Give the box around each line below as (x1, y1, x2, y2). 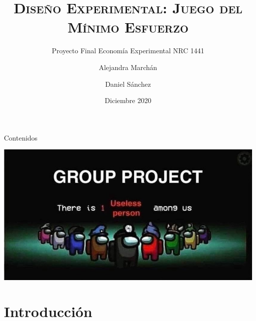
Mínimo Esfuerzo (67, 17, 189, 37)
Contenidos (4, 132, 38, 143)
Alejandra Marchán (98, 62, 158, 72)
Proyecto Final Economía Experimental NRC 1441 (52, 45, 204, 56)
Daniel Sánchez (105, 78, 151, 89)
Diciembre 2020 (104, 95, 152, 106)
